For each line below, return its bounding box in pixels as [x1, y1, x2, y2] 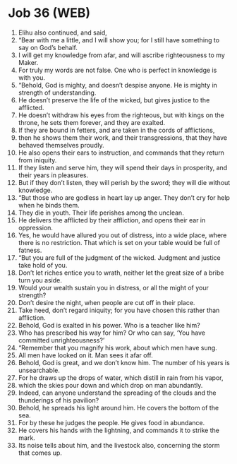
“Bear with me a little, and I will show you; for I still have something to [18, 35, 220, 44]
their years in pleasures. [18, 171, 89, 179]
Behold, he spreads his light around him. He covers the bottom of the [18, 403, 219, 412]
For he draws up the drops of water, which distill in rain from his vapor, [18, 373, 224, 382]
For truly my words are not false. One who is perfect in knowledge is [18, 66, 217, 74]
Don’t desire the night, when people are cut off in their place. [18, 298, 195, 307]
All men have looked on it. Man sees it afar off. [18, 351, 154, 359]
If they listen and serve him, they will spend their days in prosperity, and [18, 163, 228, 172]
